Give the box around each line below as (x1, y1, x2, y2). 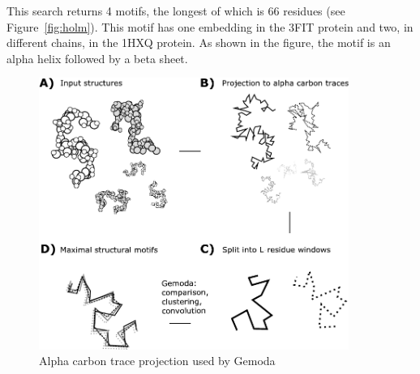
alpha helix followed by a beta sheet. (6, 49, 188, 66)
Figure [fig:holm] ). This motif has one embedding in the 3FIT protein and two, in (6, 18, 414, 35)
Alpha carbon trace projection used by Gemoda (39, 352, 276, 369)
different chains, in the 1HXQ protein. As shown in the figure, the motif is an (6, 34, 391, 51)
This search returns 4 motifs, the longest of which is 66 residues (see (6, 2, 345, 19)
